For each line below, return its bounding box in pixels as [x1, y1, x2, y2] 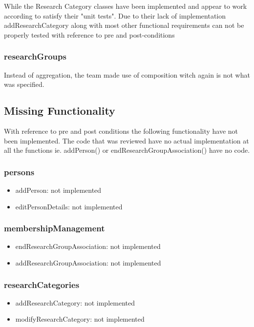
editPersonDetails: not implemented [15, 201, 123, 211]
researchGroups [4, 50, 66, 62]
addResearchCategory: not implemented [15, 297, 135, 307]
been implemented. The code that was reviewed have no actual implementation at [4, 135, 249, 145]
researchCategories [4, 278, 80, 290]
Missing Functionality [4, 103, 115, 118]
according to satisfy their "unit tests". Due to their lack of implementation [4, 10, 226, 20]
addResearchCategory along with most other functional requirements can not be [4, 20, 244, 30]
